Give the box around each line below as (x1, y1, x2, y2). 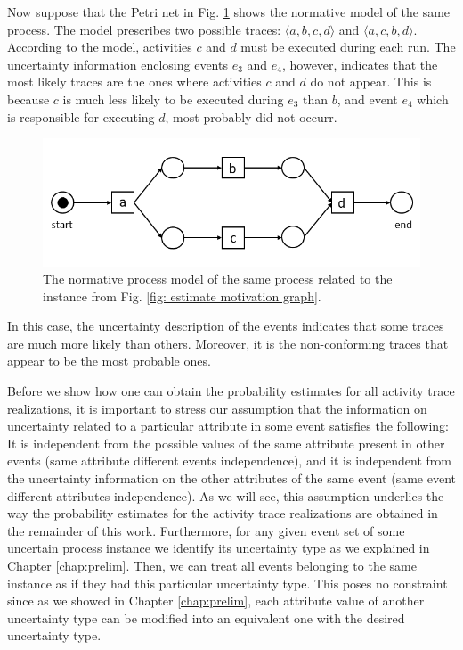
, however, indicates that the (281, 54, 438, 73)
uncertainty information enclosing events (7, 54, 228, 73)
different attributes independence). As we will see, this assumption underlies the (7, 486, 444, 505)
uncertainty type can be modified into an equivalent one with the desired (7, 608, 405, 627)
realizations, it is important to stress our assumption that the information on (7, 399, 427, 417)
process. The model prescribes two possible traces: (7, 20, 281, 38)
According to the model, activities (7, 37, 192, 56)
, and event (337, 89, 398, 108)
